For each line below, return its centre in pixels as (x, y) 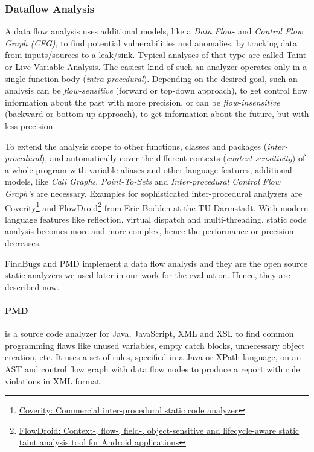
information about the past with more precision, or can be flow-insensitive (143, 102)
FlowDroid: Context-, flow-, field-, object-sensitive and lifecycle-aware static (159, 430)
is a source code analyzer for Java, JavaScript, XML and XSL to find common (149, 333)
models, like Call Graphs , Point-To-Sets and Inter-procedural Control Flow (143, 181)
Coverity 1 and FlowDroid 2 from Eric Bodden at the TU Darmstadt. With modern (157, 206)
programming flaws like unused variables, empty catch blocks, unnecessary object (155, 345)
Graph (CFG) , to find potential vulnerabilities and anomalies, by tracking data (151, 43)
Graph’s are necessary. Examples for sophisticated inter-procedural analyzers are (154, 193)
